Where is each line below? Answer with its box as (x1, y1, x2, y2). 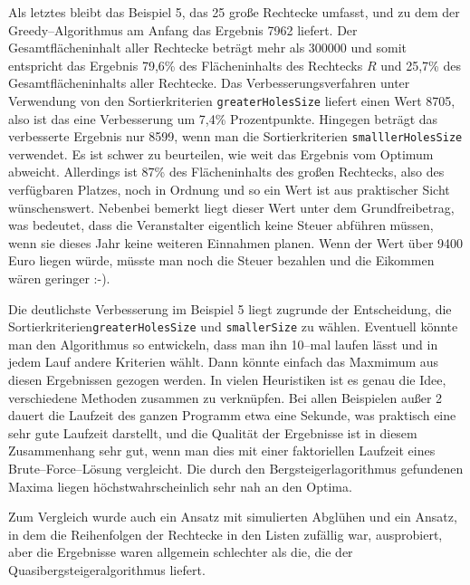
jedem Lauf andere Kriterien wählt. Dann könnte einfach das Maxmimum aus (8, 352, 439, 371)
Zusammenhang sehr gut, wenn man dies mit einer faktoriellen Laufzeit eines (8, 441, 436, 460)
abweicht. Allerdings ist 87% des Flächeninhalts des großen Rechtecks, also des (8, 162, 445, 181)
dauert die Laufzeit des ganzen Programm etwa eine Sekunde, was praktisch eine (8, 406, 456, 425)
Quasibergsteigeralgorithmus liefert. (8, 561, 206, 579)
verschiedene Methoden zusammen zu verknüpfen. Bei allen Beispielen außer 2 (8, 388, 443, 407)
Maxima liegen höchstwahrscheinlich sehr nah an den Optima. (8, 476, 352, 495)
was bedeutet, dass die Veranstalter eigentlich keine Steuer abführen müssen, (8, 216, 434, 235)
